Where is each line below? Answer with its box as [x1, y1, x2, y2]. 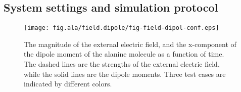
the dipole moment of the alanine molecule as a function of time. [24, 49, 224, 59]
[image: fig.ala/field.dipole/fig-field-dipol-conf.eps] [24, 24, 219, 32]
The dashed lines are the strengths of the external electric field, [24, 59, 220, 69]
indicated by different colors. [24, 78, 112, 89]
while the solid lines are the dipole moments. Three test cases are [24, 68, 226, 79]
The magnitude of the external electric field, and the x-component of [24, 38, 236, 49]
